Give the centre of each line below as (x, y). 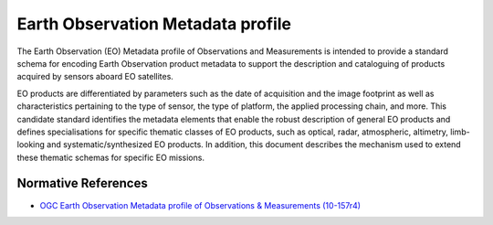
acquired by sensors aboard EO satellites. (95, 77)
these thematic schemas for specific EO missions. (111, 157)
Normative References (82, 183)
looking (31, 145)
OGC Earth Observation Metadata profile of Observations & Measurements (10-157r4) (200, 205)
